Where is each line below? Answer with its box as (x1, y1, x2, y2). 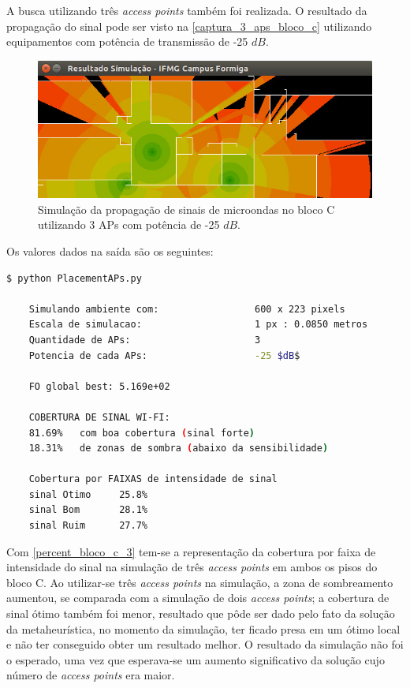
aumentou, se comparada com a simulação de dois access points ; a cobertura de (6, 589, 389, 606)
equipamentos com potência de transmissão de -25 (6, 33, 248, 50)
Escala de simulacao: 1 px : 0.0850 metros (28, 319, 368, 331)
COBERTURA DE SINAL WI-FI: (28, 411, 170, 423)
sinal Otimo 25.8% (28, 488, 147, 500)
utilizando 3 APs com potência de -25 (38, 216, 220, 233)
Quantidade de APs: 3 (28, 334, 261, 346)
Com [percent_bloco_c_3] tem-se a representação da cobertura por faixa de (6, 543, 376, 559)
